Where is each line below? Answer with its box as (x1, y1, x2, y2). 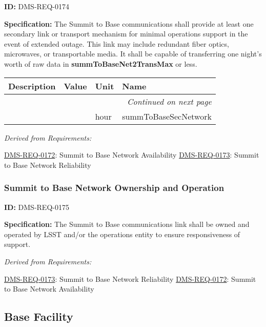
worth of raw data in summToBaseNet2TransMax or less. (4, 58, 197, 69)
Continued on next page (127, 95, 212, 107)
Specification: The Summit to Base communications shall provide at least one (4, 18, 254, 29)
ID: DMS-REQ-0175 (4, 201, 69, 212)
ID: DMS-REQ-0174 (4, 1, 69, 11)
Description (8, 80, 56, 92)
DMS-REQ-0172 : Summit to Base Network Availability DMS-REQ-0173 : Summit (4, 149, 259, 160)
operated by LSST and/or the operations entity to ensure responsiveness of (4, 228, 240, 239)
